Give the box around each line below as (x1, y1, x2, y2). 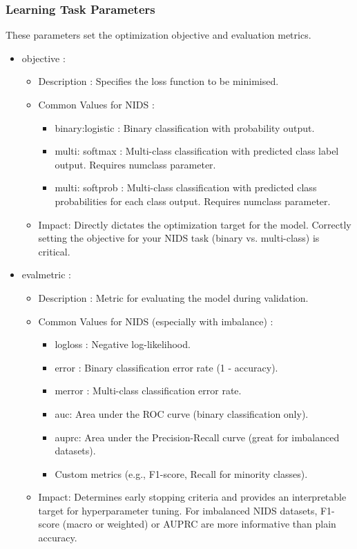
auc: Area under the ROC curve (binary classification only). (55, 406, 309, 421)
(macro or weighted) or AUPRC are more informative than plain (62, 517, 336, 531)
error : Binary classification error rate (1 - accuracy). (55, 360, 278, 374)
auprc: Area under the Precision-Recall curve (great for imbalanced (55, 430, 340, 444)
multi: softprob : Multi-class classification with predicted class (55, 180, 317, 195)
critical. (38, 244, 70, 258)
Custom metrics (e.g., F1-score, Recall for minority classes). (55, 466, 308, 481)
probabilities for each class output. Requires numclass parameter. (55, 193, 331, 208)
